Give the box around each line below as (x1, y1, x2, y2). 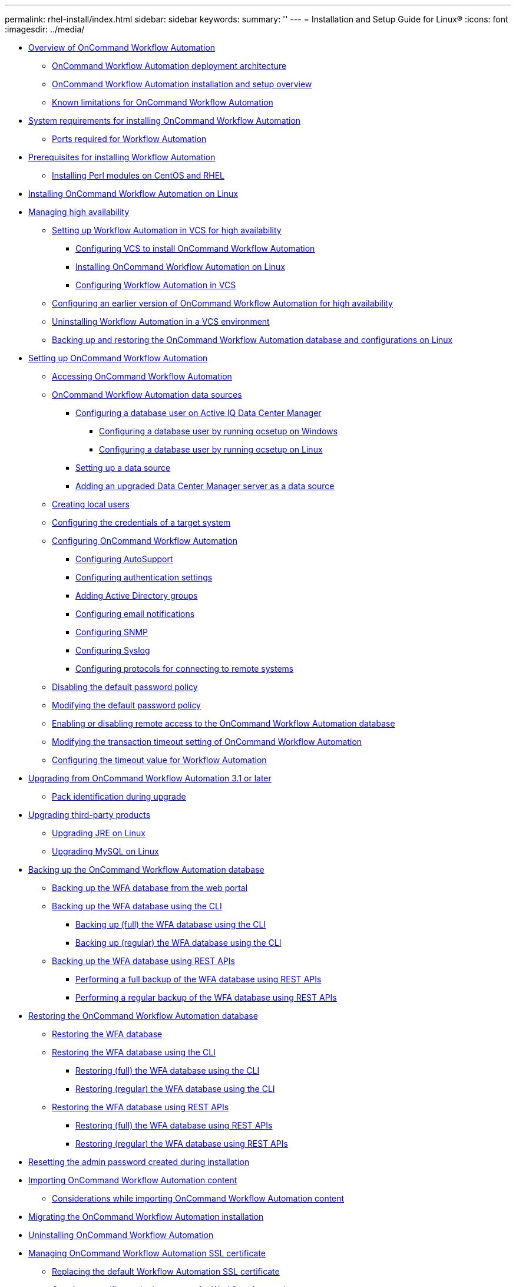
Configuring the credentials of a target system (52, 517, 231, 527)
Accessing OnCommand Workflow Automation (52, 371, 232, 381)
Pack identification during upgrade (52, 791, 186, 801)
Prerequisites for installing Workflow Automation (28, 152, 216, 162)
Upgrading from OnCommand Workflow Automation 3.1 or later (28, 773, 272, 783)
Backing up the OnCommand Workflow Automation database (28, 864, 264, 874)
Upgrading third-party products (28, 810, 151, 820)
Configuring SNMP (75, 627, 148, 637)
